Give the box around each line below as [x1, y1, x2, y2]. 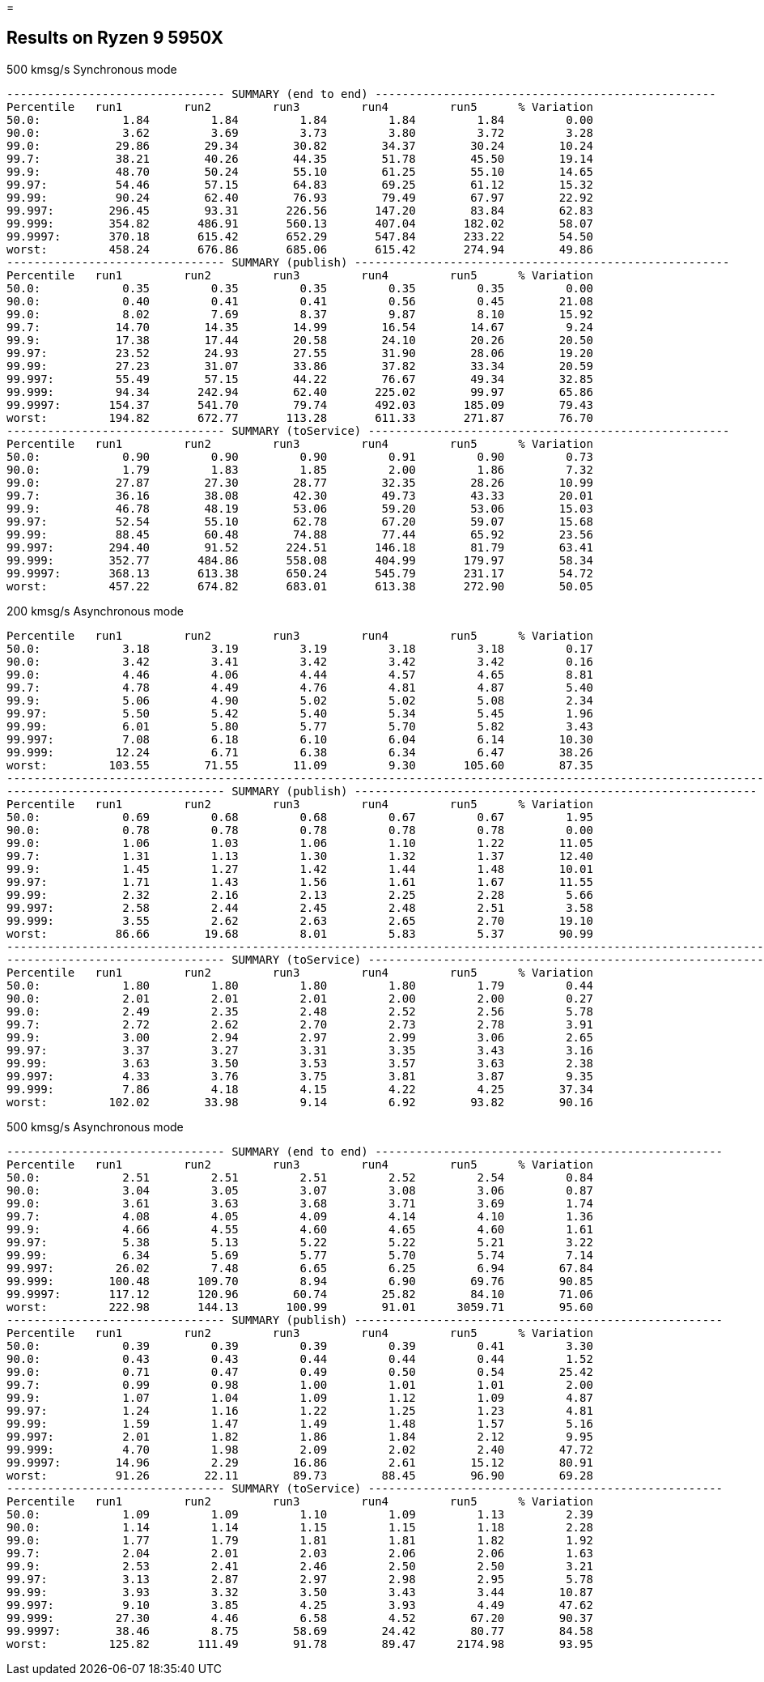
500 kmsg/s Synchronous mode [6, 62, 177, 76]
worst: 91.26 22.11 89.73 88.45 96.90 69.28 [6, 1468, 593, 1482]
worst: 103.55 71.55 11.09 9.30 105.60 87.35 [6, 758, 593, 772]
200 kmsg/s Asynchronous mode [6, 603, 184, 618]
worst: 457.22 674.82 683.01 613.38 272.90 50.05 [6, 579, 593, 593]
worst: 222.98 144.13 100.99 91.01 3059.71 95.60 [6, 1300, 593, 1314]
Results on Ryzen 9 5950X [6, 28, 223, 49]
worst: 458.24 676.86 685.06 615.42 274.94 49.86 [6, 242, 593, 256]
